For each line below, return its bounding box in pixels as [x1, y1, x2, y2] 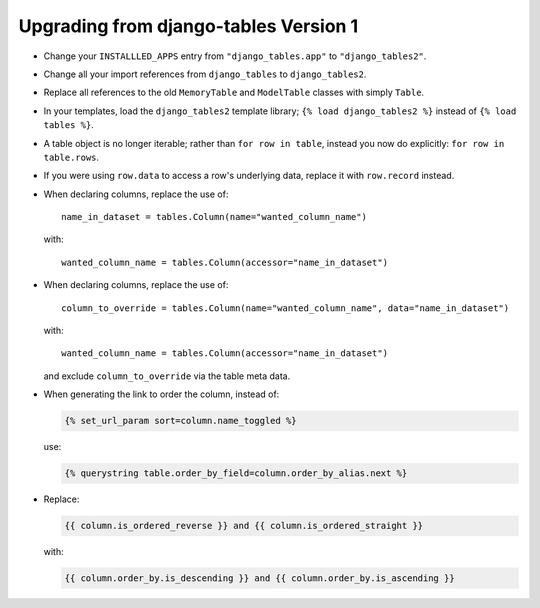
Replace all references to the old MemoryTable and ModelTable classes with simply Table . [43, 86, 425, 99]
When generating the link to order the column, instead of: [43, 388, 280, 400]
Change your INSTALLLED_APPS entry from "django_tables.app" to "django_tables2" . [43, 50, 427, 62]
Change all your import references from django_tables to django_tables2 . [43, 68, 367, 80]
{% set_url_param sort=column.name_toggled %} [64, 415, 297, 427]
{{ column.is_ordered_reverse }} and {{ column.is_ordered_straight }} [64, 520, 424, 532]
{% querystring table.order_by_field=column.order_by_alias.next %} [64, 468, 408, 479]
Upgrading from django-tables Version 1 [18, 15, 359, 37]
